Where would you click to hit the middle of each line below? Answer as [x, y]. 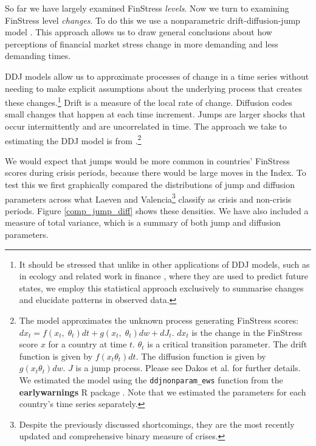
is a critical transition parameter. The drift [227, 344]
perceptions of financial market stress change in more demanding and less [142, 44]
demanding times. [38, 56]
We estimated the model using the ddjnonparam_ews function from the [151, 380]
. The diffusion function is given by [201, 356]
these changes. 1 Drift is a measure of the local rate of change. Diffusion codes [149, 101]
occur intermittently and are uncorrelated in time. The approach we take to [146, 126]
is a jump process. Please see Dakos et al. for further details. [188, 368]
